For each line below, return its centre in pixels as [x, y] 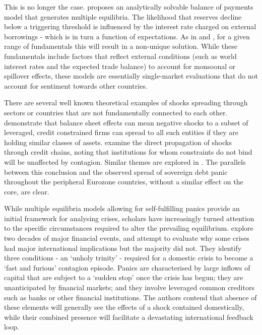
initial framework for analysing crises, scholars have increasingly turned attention [129, 218]
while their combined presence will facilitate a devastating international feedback [129, 317]
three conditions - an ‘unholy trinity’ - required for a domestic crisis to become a [129, 258]
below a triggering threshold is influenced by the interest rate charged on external [130, 26]
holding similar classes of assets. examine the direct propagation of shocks [118, 142]
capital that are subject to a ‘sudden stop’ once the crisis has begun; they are [124, 277]
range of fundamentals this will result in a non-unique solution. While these [121, 46]
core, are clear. [27, 191]
